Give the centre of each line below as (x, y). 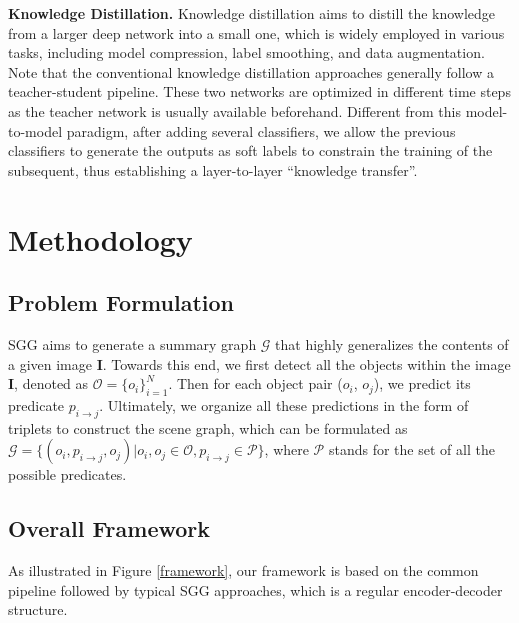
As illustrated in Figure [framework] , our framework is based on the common (243, 570)
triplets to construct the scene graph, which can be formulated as (208, 427)
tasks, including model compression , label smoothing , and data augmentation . (246, 52)
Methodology (100, 238)
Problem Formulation (121, 302)
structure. (38, 609)
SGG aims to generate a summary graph (132, 343)
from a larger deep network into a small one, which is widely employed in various (256, 32)
